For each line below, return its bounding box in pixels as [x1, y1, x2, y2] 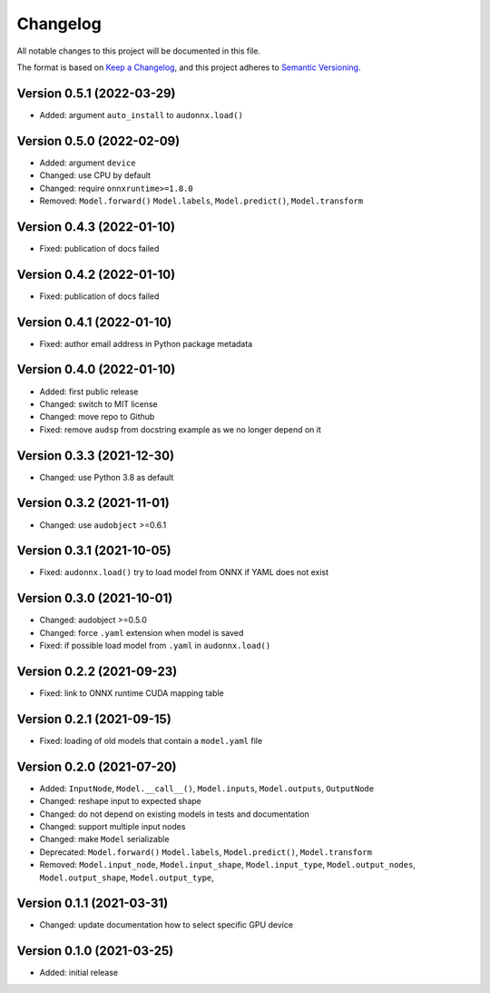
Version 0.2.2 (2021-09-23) [16, 663, 178, 679]
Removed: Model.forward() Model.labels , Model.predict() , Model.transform [39, 195, 364, 206]
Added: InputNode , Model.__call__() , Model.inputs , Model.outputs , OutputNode [39, 782, 375, 794]
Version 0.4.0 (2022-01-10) [16, 362, 176, 377]
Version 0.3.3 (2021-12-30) [16, 448, 175, 463]
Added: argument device [39, 157, 136, 168]
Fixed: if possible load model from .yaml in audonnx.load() [39, 640, 271, 651]
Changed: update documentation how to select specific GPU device [39, 919, 294, 930]
